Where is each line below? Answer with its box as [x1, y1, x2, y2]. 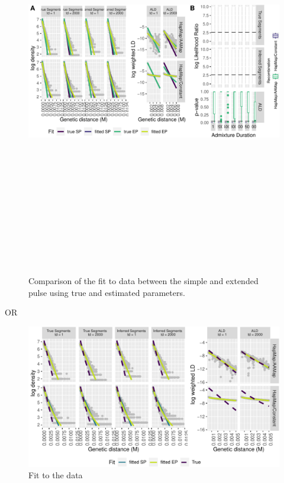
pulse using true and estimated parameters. [28, 286, 185, 298]
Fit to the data [28, 469, 83, 481]
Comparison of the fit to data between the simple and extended [28, 274, 259, 286]
